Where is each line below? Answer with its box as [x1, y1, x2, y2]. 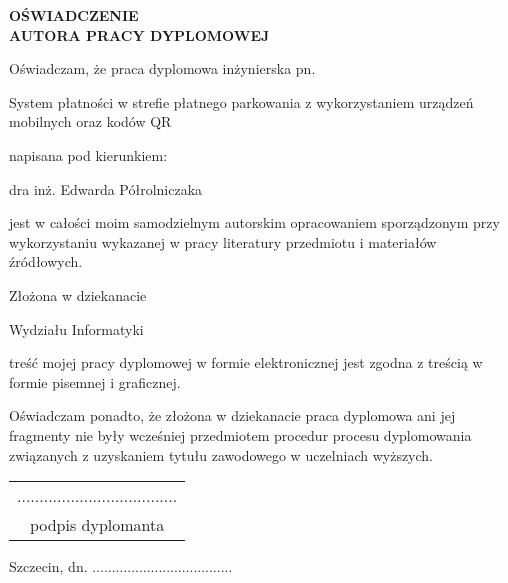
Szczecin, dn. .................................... [9, 556, 233, 577]
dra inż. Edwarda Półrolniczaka [9, 178, 203, 199]
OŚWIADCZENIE [9, 5, 139, 25]
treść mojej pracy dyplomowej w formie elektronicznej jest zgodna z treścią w [9, 352, 483, 373]
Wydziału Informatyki [9, 318, 144, 339]
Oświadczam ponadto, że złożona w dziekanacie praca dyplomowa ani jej [9, 405, 456, 426]
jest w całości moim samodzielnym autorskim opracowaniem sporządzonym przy [9, 212, 500, 233]
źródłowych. [9, 251, 83, 272]
